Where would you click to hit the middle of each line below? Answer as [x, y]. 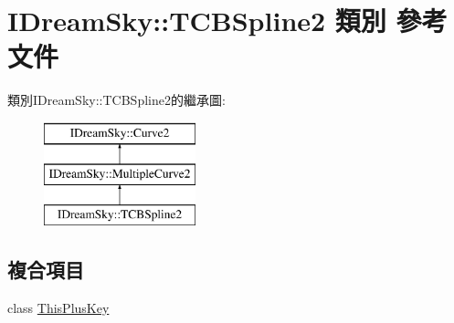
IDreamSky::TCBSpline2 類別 [197, 21]
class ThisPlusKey [58, 308]
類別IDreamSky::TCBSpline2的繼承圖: [116, 100]
